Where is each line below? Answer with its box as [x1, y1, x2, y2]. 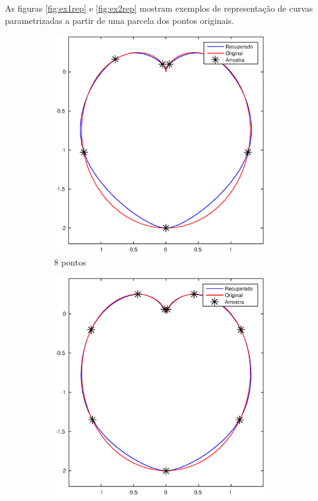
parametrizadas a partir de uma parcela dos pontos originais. [5, 13, 235, 26]
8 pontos [54, 255, 87, 268]
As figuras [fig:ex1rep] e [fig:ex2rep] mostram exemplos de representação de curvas [5, 2, 313, 14]
